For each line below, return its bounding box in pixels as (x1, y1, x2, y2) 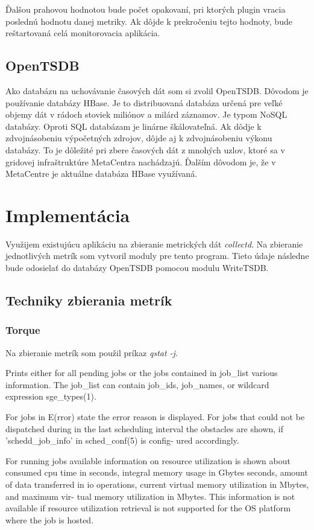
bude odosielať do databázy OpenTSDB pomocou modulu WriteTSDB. (5, 261, 269, 274)
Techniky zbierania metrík (5, 291, 172, 310)
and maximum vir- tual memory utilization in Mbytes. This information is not (5, 490, 295, 502)
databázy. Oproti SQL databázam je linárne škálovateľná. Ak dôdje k (5, 120, 262, 132)
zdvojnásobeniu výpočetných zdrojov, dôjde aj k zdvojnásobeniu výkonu (5, 132, 272, 144)
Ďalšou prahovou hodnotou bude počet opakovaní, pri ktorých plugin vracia (5, 3, 286, 15)
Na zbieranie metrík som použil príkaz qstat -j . (5, 346, 178, 359)
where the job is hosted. (5, 513, 94, 526)
